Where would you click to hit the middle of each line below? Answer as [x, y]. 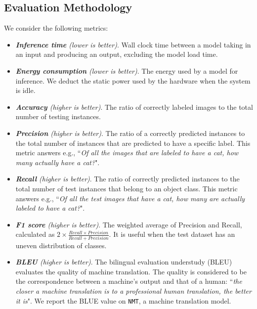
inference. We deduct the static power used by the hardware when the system [133, 80]
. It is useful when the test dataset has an [172, 234]
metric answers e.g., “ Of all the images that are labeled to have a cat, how [127, 153]
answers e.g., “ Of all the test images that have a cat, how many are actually [130, 198]
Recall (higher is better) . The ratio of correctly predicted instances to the [128, 179]
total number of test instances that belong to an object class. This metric [127, 188]
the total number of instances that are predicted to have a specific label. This [133, 143]
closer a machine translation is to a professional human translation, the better [133, 290]
